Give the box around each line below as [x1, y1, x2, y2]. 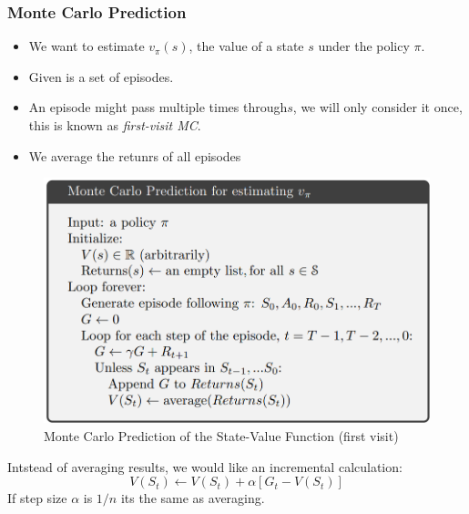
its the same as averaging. [120, 488, 265, 508]
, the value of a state [189, 36, 304, 56]
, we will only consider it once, [292, 98, 463, 117]
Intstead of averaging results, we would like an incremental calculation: [7, 457, 403, 476]
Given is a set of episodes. [28, 67, 174, 86]
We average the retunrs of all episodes [28, 146, 241, 165]
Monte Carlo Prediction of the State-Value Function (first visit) [44, 426, 399, 445]
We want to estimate [28, 36, 145, 56]
